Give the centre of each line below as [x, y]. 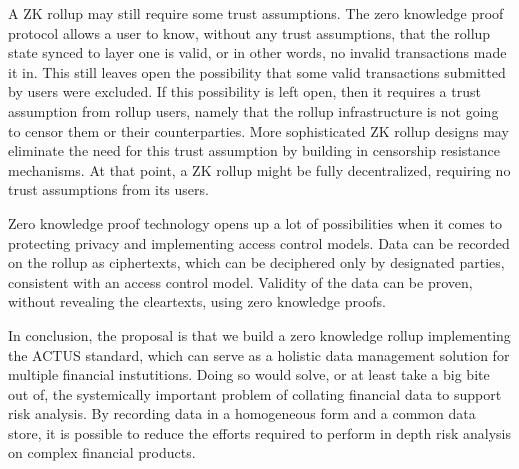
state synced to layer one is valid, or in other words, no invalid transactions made [257, 52]
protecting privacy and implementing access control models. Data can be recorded [259, 242]
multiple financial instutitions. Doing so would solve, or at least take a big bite [249, 374]
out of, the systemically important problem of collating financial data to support [255, 393]
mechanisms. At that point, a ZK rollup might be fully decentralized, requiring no [259, 169]
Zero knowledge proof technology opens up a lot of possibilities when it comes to [255, 222]
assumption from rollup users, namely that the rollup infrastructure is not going [253, 110]
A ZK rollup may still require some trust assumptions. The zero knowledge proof [256, 13]
